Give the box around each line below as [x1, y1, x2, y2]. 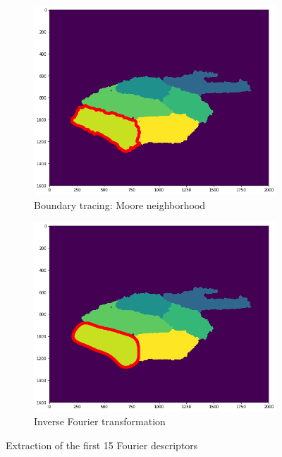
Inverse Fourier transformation [34, 414, 166, 429]
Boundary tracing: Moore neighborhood [34, 197, 206, 212]
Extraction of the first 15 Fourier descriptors [6, 437, 198, 452]
